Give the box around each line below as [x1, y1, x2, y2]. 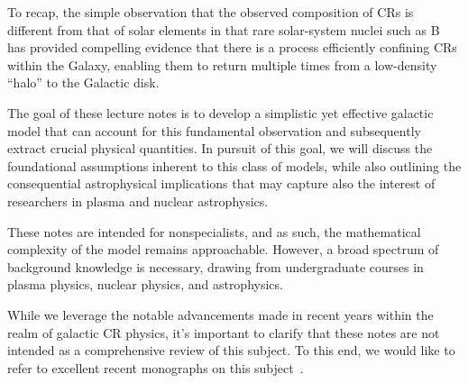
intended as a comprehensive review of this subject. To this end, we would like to [7, 341, 455, 360]
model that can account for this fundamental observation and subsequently [7, 121, 421, 140]
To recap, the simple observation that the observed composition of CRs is [7, 3, 414, 21]
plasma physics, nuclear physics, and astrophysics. [7, 275, 283, 294]
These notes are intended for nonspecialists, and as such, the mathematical [7, 222, 421, 241]
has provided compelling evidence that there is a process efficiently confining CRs [7, 38, 457, 57]
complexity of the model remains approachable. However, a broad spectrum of [7, 240, 439, 259]
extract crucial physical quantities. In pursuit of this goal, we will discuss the [7, 139, 433, 158]
